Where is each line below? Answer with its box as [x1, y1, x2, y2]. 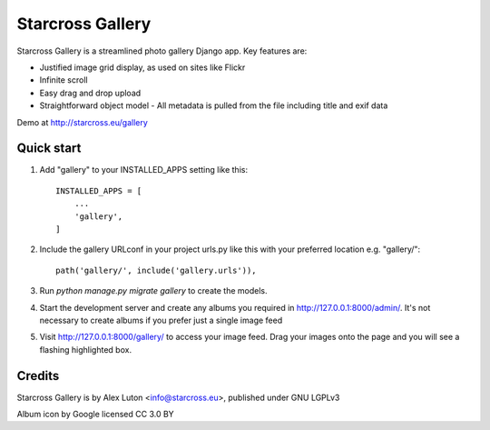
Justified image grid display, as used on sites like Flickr [39, 62, 246, 73]
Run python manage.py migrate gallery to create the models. [39, 285, 268, 296]
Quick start [16, 141, 82, 156]
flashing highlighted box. [39, 344, 132, 355]
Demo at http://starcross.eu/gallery [16, 116, 149, 127]
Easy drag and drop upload [39, 87, 142, 98]
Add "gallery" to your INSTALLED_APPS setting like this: [39, 165, 249, 175]
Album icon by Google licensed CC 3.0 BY [16, 409, 174, 419]
